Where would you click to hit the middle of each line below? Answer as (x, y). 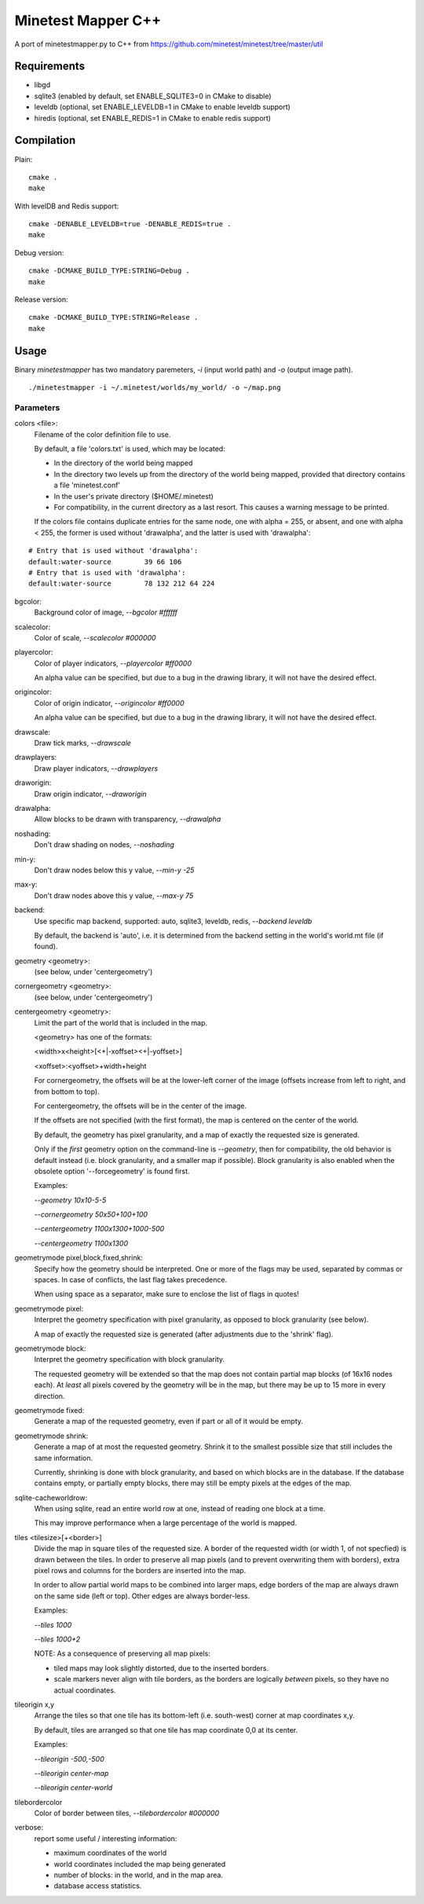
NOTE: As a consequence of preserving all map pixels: (122, 1653)
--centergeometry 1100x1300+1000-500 (99, 1229)
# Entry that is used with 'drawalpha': (107, 572)
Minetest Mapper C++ (88, 20)
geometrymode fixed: (49, 1410)
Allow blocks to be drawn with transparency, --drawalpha (128, 819)
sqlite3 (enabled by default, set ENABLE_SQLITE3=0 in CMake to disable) (153, 96)
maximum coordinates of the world (110, 1853)
